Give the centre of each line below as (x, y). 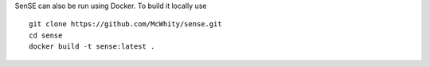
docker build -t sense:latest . (92, 47)
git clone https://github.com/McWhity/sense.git (125, 24)
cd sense (46, 35)
